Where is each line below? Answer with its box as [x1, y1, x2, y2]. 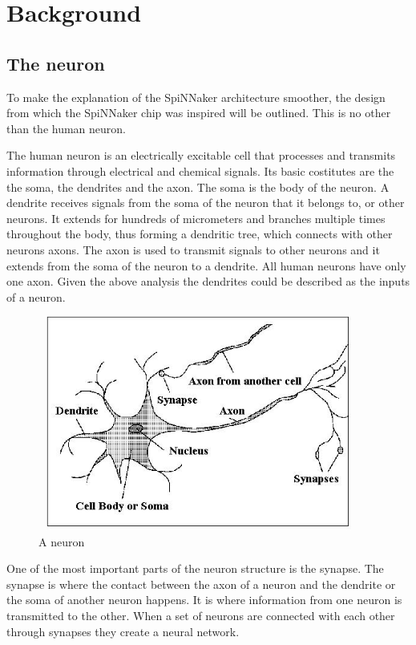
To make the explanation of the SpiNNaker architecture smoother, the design [6, 88, 386, 105]
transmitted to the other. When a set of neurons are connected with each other [6, 606, 395, 623]
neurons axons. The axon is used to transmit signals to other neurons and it [6, 241, 380, 258]
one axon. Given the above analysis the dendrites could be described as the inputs [6, 273, 410, 290]
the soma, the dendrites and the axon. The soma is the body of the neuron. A [6, 178, 390, 195]
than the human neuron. [6, 120, 127, 136]
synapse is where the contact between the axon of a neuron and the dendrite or [6, 575, 396, 592]
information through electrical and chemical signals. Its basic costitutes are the [6, 162, 394, 179]
